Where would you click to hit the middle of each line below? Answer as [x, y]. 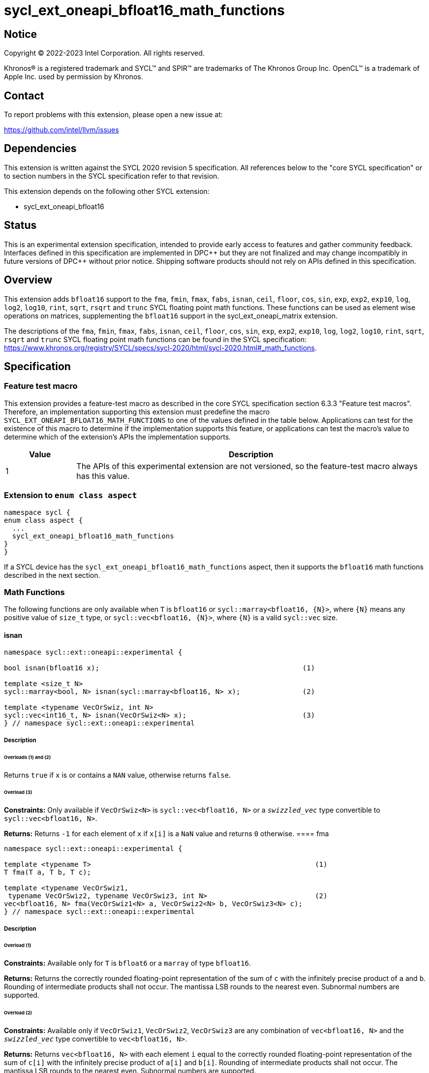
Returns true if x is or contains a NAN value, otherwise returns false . [117, 775]
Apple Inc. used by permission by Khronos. [74, 77]
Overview [28, 280]
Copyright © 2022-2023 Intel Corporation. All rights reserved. [104, 53]
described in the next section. [52, 575]
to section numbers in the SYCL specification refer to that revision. [112, 176]
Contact [24, 95]
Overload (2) [18, 1013]
